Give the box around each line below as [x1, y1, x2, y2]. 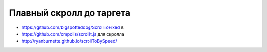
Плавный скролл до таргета [9, 7, 131, 18]
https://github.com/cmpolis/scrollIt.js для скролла [21, 31, 125, 37]
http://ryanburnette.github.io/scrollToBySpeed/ [21, 38, 117, 44]
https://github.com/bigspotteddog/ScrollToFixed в [21, 25, 124, 30]
